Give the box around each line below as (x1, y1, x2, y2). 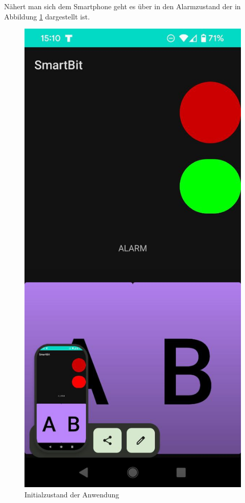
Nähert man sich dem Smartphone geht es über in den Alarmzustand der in (4, 1, 241, 11)
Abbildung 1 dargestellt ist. (4, 11, 90, 21)
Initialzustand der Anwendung (24, 489, 119, 499)
